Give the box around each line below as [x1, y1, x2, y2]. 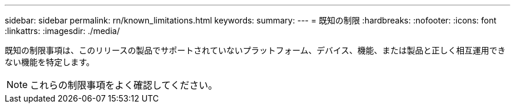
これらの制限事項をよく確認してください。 [30, 79, 218, 91]
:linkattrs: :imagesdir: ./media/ [5, 26, 120, 36]
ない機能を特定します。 [5, 57, 95, 67]
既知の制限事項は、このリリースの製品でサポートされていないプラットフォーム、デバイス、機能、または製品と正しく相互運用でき [5, 45, 506, 55]
